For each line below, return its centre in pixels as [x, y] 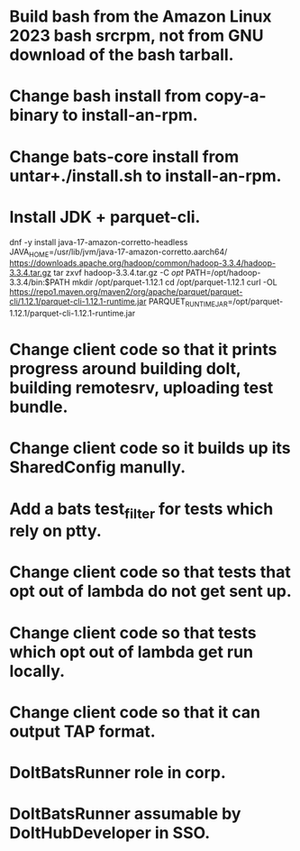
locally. [37, 671]
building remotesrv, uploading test [141, 388]
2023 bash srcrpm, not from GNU [136, 36]
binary [34, 115]
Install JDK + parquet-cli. [105, 217]
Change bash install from [105, 96]
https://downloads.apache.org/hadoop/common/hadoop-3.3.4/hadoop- [143, 263]
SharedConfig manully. [98, 467]
